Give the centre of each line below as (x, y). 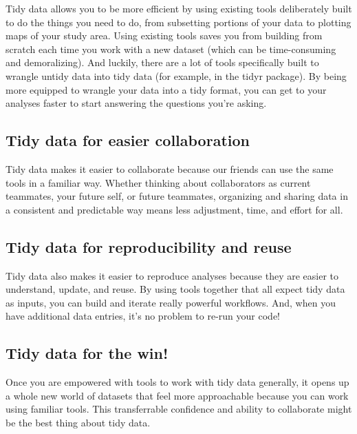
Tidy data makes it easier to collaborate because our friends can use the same (170, 168)
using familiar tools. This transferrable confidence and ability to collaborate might (179, 409)
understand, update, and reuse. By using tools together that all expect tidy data (175, 289)
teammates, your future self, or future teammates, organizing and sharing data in (177, 196)
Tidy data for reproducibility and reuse (149, 246)
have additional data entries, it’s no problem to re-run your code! (143, 316)
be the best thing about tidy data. (78, 422)
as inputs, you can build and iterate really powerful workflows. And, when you (171, 302)
